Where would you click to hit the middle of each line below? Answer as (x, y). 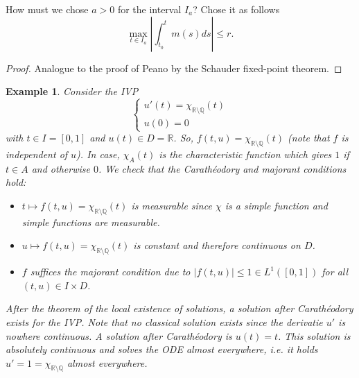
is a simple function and (276, 205)
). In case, (98, 154)
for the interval (149, 9)
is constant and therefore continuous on (217, 245)
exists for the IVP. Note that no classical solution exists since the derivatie (164, 321)
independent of (37, 154)
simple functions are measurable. (91, 222)
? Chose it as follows (236, 9)
